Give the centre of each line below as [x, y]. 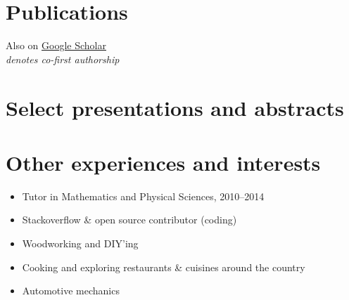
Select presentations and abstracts [175, 107]
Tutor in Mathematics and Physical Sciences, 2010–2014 [143, 196]
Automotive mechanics [71, 291]
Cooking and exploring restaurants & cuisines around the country [164, 267]
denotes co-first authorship [63, 59]
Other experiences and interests [163, 162]
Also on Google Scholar [56, 45]
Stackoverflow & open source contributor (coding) [129, 220]
